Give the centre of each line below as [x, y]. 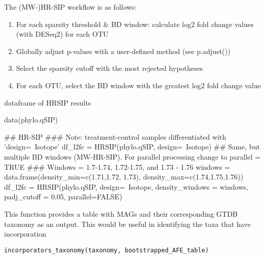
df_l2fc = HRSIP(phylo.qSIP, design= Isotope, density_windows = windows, [126, 186]
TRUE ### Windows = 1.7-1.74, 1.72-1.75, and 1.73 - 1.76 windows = [117, 166]
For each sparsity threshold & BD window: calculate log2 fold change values [135, 24]
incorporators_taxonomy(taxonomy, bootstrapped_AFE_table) [106, 250]
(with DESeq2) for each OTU [62, 34]
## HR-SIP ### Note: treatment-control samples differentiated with [115, 136]
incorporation [25, 234]
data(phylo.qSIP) [31, 120]
